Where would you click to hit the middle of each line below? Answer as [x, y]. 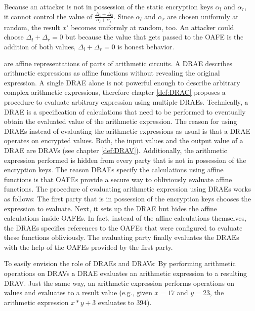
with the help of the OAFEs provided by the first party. [88, 247]
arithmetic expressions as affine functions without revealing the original [112, 73]
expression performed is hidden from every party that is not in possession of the [125, 160]
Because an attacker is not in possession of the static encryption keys [109, 6]
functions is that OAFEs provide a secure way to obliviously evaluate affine [118, 179]
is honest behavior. [146, 47]
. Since [124, 16]
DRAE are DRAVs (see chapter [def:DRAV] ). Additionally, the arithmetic [116, 150]
